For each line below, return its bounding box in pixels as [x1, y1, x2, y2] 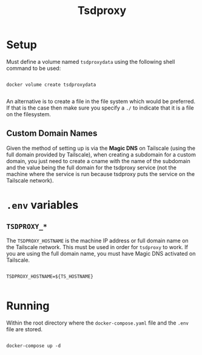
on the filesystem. [6, 110, 52, 118]
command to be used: [6, 65, 61, 72]
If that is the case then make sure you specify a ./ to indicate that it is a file [6, 104, 194, 111]
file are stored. [6, 325, 43, 332]
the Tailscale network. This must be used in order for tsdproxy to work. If [6, 243, 188, 250]
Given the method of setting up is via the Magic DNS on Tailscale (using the [6, 144, 196, 152]
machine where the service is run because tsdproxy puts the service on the [6, 170, 195, 177]
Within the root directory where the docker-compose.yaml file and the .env [6, 319, 189, 326]
